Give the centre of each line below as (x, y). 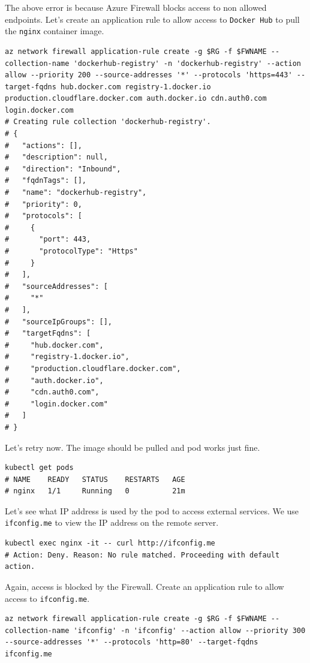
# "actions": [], (43, 145)
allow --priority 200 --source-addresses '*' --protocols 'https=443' (149, 75)
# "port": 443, (48, 239)
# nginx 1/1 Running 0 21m (95, 491)
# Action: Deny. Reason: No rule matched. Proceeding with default (142, 555)
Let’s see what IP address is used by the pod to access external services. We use (152, 510)
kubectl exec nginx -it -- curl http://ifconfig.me (110, 543)
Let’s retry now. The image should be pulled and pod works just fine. (133, 447)
